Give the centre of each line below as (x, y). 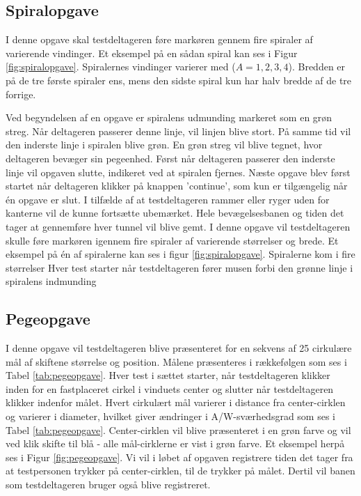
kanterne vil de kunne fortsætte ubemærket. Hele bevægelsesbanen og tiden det (175, 213)
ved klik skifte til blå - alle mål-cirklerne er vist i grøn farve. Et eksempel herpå (175, 443)
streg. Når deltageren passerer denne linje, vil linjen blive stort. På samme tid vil (178, 131)
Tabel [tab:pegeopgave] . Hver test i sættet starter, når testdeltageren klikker (168, 375)
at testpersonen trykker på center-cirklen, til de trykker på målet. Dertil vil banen (180, 471)
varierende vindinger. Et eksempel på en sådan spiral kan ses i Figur (152, 53)
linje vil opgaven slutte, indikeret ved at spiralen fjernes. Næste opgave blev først (178, 172)
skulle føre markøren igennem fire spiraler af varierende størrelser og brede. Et (172, 240)
